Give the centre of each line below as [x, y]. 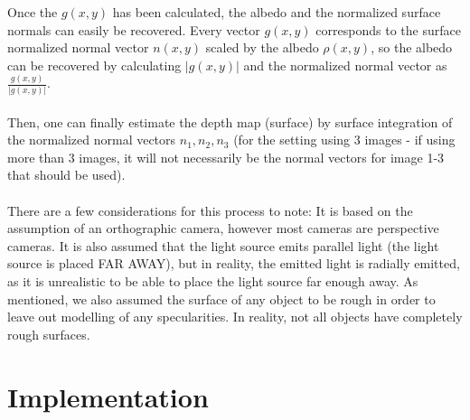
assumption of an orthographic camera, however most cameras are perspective [223, 228]
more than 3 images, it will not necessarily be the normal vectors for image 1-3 [226, 157]
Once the [33, 12]
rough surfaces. [49, 334]
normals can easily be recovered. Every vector [134, 29]
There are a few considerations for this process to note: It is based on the [210, 210]
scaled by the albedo [262, 47]
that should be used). [66, 175]
